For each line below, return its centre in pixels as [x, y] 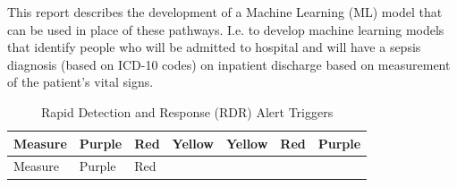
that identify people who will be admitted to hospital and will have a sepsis [214, 47]
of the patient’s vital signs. [80, 82]
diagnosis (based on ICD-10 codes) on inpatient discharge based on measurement [229, 64]
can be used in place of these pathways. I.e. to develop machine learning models [226, 29]
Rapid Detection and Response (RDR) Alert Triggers [187, 111]
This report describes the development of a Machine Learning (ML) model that [225, 12]
